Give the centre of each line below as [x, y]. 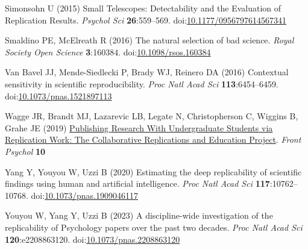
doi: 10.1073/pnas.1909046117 [84, 195]
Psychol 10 [25, 151]
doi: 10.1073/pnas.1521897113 [58, 95]
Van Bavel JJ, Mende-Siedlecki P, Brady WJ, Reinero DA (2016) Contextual [147, 72]
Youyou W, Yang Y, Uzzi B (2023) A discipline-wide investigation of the [139, 215]
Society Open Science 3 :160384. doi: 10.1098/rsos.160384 [108, 52]
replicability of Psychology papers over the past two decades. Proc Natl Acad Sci [154, 227]
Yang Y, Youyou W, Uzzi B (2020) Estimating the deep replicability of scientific [153, 171]
